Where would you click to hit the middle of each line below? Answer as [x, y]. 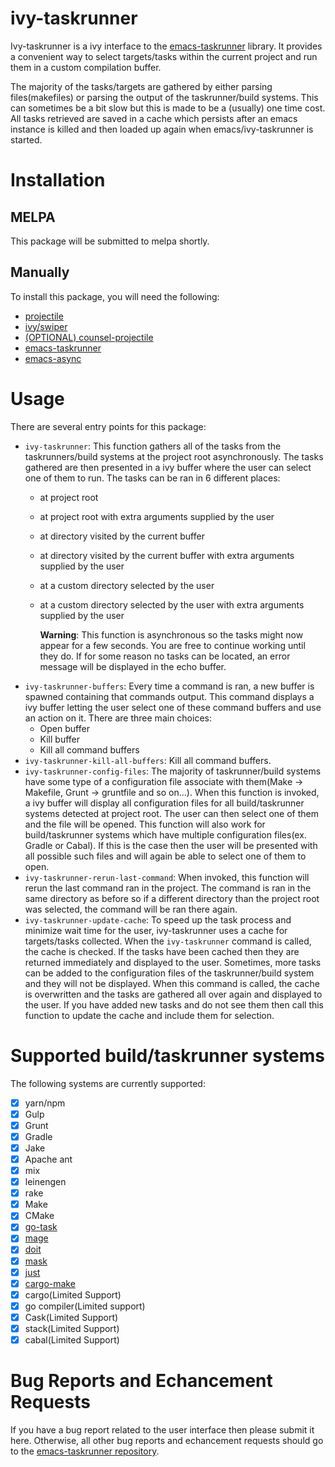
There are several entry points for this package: [108, 426]
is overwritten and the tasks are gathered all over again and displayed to [173, 994]
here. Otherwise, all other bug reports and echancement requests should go [167, 1440]
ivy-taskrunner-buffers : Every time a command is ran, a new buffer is [169, 686]
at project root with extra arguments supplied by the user [157, 516]
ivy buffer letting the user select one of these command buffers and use [173, 707]
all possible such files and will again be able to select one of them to [165, 856]
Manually [40, 272]
